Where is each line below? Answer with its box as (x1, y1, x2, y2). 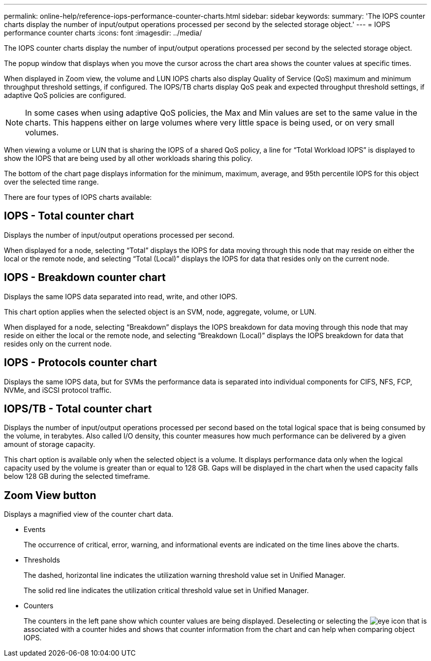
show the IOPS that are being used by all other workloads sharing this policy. (4, 154, 253, 162)
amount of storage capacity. (4, 440, 95, 449)
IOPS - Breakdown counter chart (4, 271, 166, 284)
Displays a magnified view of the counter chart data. (4, 510, 174, 519)
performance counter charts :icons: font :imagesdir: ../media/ (4, 29, 202, 37)
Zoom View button (4, 489, 96, 502)
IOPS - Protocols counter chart (4, 356, 157, 369)
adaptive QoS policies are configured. (4, 91, 126, 99)
